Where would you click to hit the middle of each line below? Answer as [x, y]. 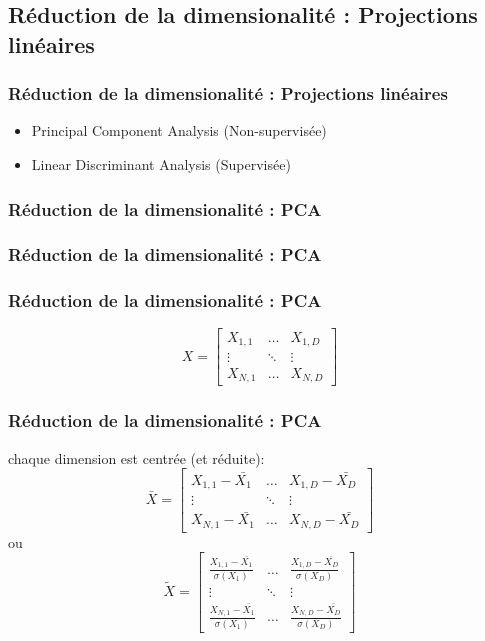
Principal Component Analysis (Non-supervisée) [179, 130]
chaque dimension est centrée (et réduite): [136, 457]
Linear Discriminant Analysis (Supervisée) [161, 163]
